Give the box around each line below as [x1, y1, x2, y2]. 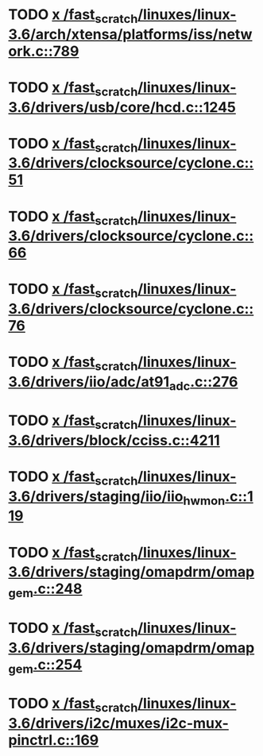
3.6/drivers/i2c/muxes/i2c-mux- [8, 714, 229, 732]
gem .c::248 [8, 580, 83, 600]
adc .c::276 [168, 372, 238, 394]
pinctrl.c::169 [8, 731, 99, 749]
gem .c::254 [8, 655, 83, 677]
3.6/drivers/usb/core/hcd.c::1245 [8, 98, 237, 116]
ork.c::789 [8, 42, 79, 60]
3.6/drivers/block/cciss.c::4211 [8, 431, 220, 449]
